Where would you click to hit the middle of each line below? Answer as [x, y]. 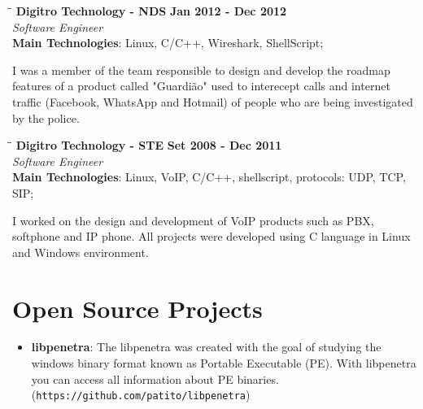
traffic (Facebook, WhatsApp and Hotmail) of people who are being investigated [213, 101]
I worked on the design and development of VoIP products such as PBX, [193, 220]
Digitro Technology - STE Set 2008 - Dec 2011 [149, 145]
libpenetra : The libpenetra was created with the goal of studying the [206, 347]
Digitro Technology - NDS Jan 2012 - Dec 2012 [151, 11]
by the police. [46, 117]
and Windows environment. [81, 252]
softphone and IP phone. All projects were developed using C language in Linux [211, 236]
